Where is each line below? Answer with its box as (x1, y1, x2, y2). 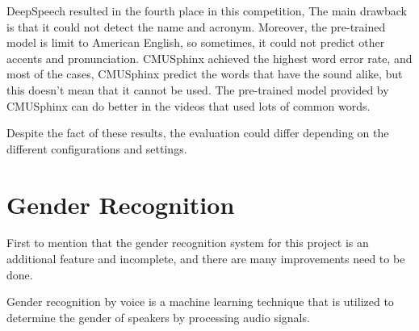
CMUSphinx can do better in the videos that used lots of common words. (6, 97, 371, 114)
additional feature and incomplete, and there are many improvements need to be (6, 250, 405, 267)
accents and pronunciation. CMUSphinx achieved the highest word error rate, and (6, 49, 413, 66)
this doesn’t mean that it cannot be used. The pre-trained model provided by (6, 81, 389, 98)
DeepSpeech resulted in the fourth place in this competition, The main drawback (6, 2, 407, 19)
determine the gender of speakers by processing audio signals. (6, 308, 310, 325)
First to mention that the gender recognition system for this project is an (6, 234, 369, 251)
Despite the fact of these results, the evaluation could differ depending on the (6, 124, 389, 141)
